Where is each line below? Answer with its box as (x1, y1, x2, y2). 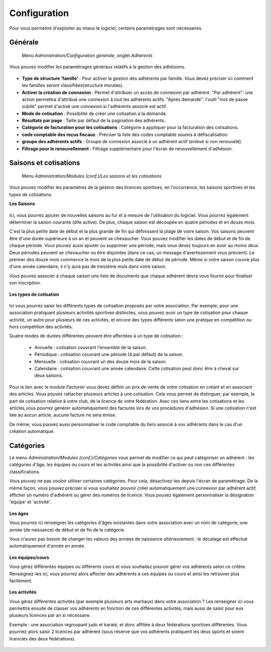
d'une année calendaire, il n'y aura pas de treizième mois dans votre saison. (9, 264, 167, 270)
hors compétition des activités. (9, 324, 73, 330)
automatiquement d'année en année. (9, 543, 85, 549)
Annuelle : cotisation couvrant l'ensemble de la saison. (34, 344, 148, 350)
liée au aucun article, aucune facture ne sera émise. (9, 412, 116, 418)
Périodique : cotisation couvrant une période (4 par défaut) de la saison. (34, 352, 184, 358)
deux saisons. (34, 372, 63, 379)
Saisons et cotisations (9, 159, 80, 167)
